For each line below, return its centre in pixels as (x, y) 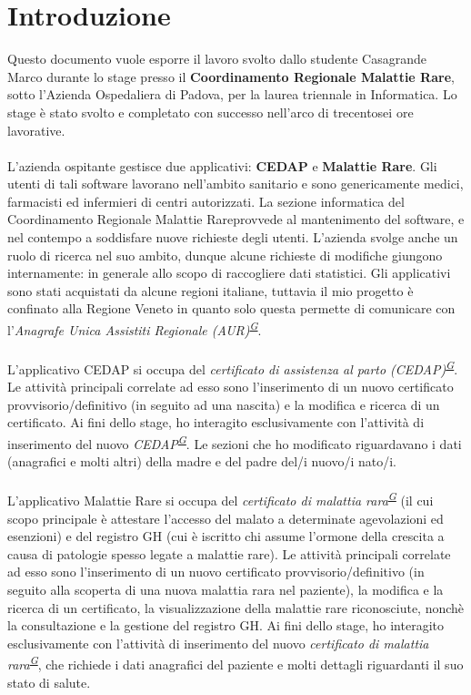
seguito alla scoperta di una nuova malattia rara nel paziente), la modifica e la (225, 589)
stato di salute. (49, 682)
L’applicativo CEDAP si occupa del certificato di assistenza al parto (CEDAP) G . (233, 367)
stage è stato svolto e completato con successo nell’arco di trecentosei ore (210, 112)
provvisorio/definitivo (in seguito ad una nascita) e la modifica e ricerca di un (224, 404)
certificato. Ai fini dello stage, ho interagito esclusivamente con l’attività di (216, 422)
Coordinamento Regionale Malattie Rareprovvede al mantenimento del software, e (236, 219)
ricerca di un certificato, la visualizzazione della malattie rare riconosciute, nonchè (236, 607)
